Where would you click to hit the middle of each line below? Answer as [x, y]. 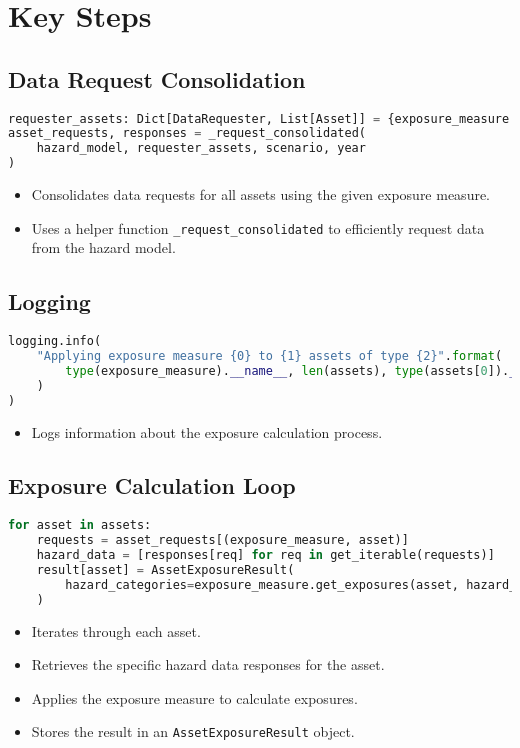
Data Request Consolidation [157, 78]
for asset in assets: [80, 525]
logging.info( [55, 341]
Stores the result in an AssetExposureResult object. [193, 731]
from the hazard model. [103, 247]
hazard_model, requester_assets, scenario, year [201, 148]
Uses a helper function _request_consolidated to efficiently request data [258, 227]
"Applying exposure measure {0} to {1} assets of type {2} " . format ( [269, 356]
